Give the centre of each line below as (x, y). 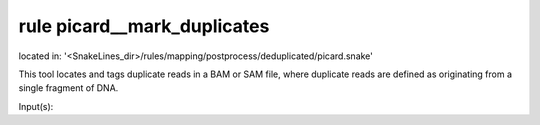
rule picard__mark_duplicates (144, 26)
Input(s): (36, 106)
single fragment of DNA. (68, 88)
